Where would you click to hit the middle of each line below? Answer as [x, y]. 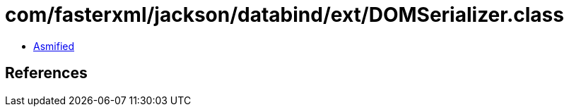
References [46, 73]
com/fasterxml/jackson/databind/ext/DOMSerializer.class [284, 15]
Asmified [54, 46]
